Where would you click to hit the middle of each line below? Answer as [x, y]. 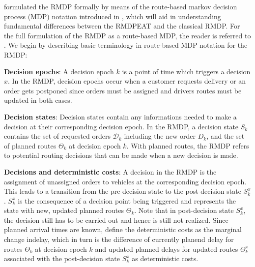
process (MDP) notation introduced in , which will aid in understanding [113, 16]
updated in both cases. [38, 100]
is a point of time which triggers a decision [186, 71]
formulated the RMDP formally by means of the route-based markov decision [121, 6]
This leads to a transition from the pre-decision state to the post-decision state [123, 191]
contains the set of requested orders [57, 136]
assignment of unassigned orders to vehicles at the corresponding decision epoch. [125, 181]
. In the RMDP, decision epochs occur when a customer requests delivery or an [127, 81]
